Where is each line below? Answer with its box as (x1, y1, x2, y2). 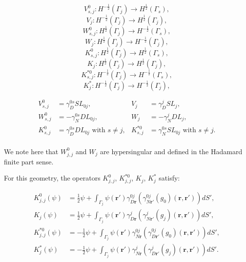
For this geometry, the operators (4, 173, 101, 183)
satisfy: (159, 173, 180, 183)
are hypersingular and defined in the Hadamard (100, 146, 243, 156)
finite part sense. (4, 156, 54, 166)
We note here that (4, 146, 59, 156)
